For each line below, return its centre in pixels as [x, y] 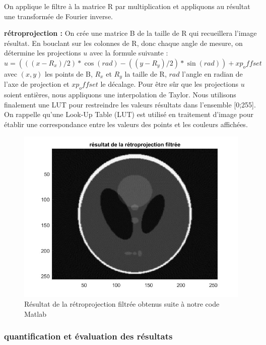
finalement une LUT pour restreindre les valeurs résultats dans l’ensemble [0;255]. [130, 104]
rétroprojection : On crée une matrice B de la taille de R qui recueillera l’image [130, 33]
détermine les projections [43, 53]
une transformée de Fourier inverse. [58, 16]
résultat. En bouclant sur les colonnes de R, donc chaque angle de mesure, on [123, 43]
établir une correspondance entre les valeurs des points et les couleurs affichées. [126, 124]
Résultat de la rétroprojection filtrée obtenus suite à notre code [122, 304]
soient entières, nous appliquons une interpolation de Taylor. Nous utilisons [120, 95]
